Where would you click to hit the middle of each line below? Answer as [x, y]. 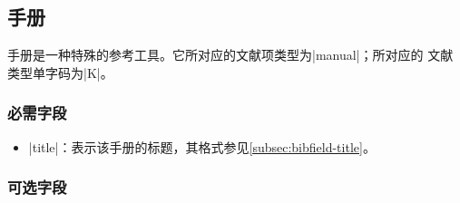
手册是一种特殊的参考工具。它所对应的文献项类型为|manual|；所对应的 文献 [230, 55]
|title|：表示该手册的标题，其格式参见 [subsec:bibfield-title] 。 [202, 146]
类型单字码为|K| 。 [60, 72]
